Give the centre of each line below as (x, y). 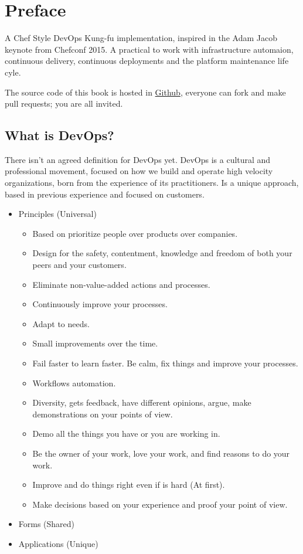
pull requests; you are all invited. (64, 103)
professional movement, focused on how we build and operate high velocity (139, 171)
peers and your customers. (79, 265)
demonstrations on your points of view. (103, 414)
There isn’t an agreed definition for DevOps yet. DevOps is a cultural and (138, 159)
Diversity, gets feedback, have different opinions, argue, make (142, 402)
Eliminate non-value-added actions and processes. (121, 284)
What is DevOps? (59, 135)
